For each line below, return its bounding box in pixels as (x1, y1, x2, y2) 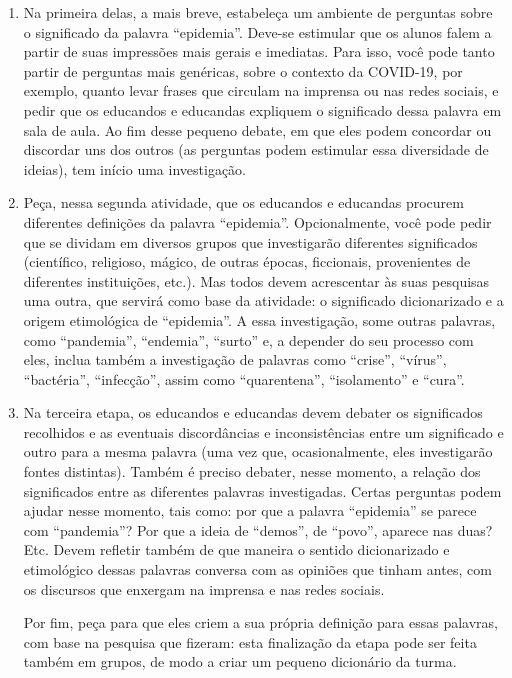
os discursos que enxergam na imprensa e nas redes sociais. (23, 578, 385, 599)
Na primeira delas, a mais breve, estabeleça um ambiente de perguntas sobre (23, 2, 493, 22)
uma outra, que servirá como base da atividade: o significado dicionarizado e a (23, 290, 504, 311)
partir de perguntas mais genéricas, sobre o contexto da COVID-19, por (23, 60, 463, 81)
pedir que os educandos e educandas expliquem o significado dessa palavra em (23, 99, 502, 120)
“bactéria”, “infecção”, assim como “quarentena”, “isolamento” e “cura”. (23, 368, 465, 389)
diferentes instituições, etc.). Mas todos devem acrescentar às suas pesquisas (23, 270, 490, 291)
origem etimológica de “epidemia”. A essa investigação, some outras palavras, (23, 309, 496, 330)
